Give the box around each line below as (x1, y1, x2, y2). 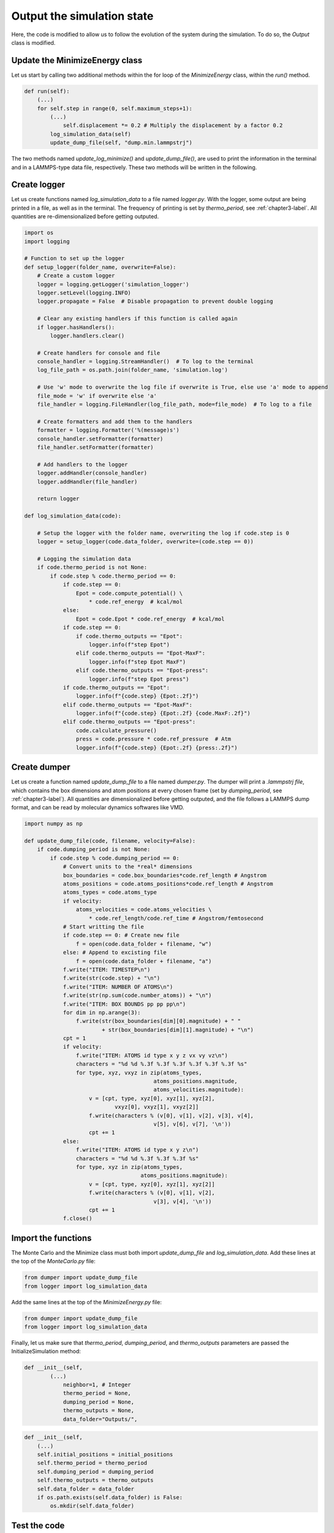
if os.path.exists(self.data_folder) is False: (37, 1494, 183, 1501)
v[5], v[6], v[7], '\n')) (153, 1120, 232, 1128)
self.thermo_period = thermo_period (37, 1459, 147, 1467)
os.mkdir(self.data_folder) (50, 1502, 135, 1510)
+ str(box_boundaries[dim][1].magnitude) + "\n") (101, 1026, 254, 1033)
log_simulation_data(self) (50, 131, 131, 137)
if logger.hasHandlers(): (37, 324, 115, 331)
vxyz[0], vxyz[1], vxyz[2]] (114, 1104, 199, 1111)
